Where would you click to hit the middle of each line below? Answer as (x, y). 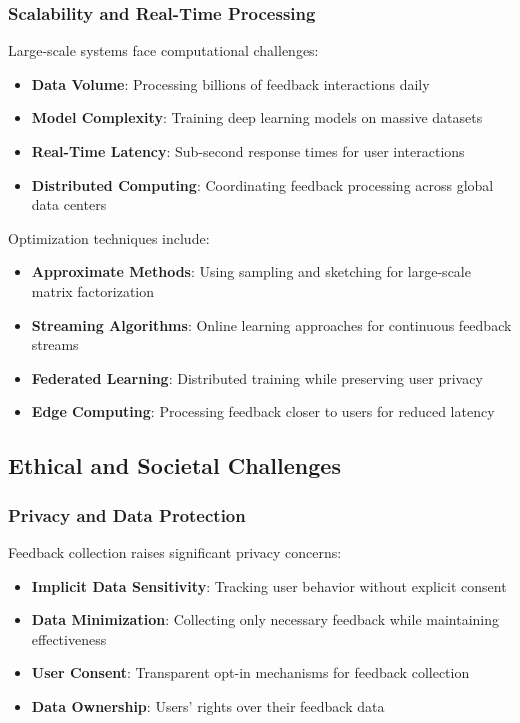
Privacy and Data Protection (127, 514)
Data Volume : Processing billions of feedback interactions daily (230, 83)
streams (55, 344)
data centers (69, 204)
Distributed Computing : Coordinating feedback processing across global (262, 184)
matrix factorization (93, 290)
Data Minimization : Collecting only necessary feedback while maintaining (265, 619)
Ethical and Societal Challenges (174, 465)
